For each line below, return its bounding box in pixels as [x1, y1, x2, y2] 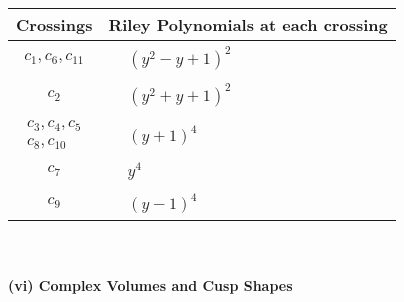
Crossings [16, 13, 93, 36]
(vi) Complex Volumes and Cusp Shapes [8, 275, 293, 296]
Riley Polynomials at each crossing [108, 13, 388, 36]
